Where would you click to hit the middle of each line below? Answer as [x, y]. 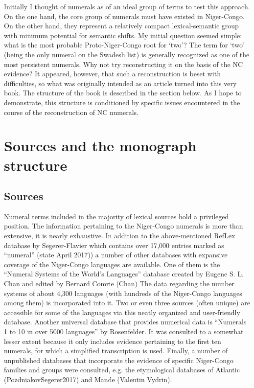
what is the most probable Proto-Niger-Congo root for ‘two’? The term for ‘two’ [124, 45]
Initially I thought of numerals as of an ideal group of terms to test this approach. [127, 6]
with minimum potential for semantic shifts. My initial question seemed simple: [123, 35]
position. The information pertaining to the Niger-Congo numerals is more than [124, 226]
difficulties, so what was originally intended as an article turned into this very [120, 83]
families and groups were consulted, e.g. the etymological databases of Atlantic [122, 370]
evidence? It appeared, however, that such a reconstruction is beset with [112, 74]
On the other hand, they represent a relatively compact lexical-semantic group [121, 26]
